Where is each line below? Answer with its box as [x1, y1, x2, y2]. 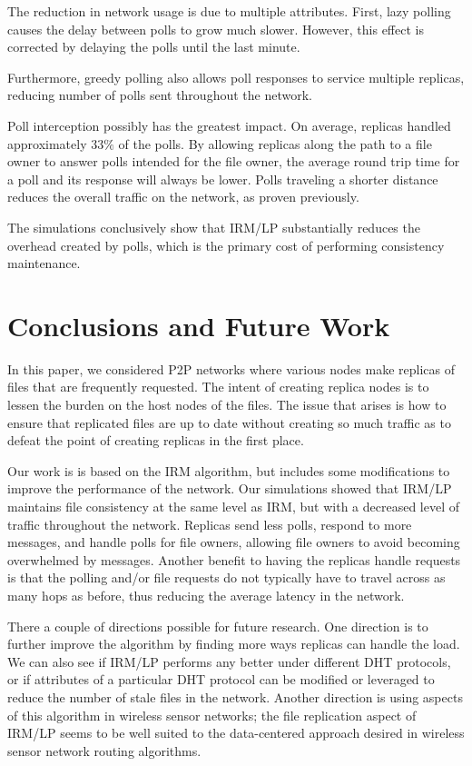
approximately [7, 134, 87, 153]
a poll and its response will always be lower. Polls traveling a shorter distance [7, 169, 438, 188]
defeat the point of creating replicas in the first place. [7, 431, 304, 450]
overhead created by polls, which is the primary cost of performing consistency [7, 235, 445, 254]
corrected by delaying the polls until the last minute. [7, 37, 300, 56]
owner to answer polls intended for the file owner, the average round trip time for [7, 152, 460, 171]
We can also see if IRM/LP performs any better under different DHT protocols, [7, 652, 451, 671]
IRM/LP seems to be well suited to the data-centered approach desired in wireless [7, 723, 465, 742]
